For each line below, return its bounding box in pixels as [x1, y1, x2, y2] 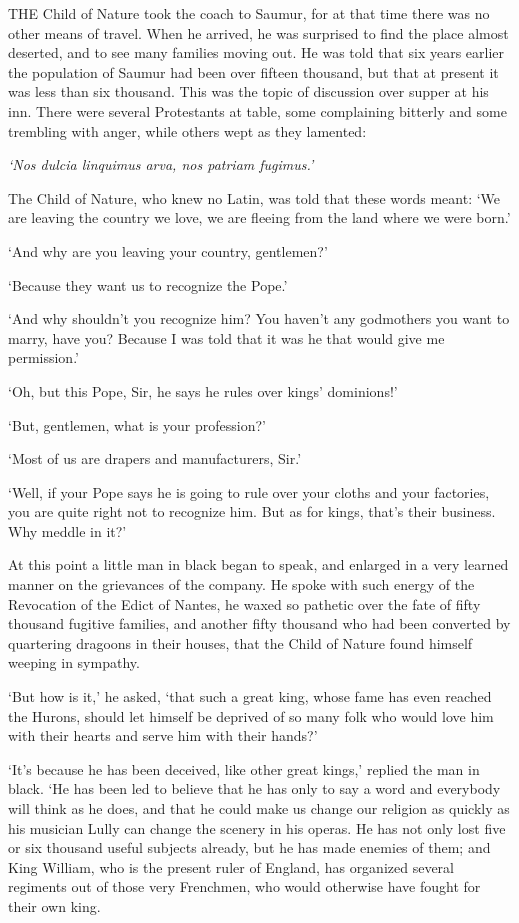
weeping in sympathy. [8, 652, 140, 673]
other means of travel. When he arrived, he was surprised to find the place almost [8, 22, 509, 43]
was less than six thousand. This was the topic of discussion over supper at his [8, 81, 489, 102]
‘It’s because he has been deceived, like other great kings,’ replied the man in [8, 758, 480, 779]
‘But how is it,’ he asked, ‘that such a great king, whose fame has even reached [8, 686, 492, 707]
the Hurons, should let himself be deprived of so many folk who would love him [8, 705, 494, 726]
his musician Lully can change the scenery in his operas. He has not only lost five [8, 817, 506, 838]
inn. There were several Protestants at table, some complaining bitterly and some [8, 100, 507, 121]
